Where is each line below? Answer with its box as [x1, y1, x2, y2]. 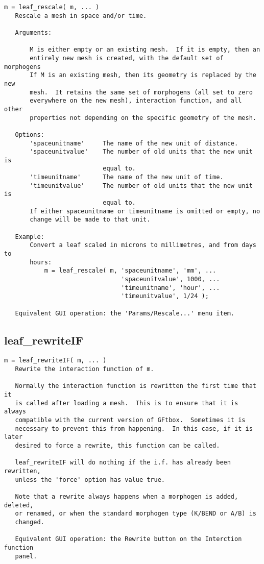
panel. [15, 552, 37, 560]
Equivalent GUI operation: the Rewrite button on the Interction [15, 535, 242, 543]
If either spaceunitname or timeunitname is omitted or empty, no [30, 207, 260, 215]
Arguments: [15, 29, 52, 36]
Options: [15, 131, 44, 138]
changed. [15, 518, 44, 526]
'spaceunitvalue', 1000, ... [121, 276, 220, 283]
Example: [15, 233, 44, 240]
